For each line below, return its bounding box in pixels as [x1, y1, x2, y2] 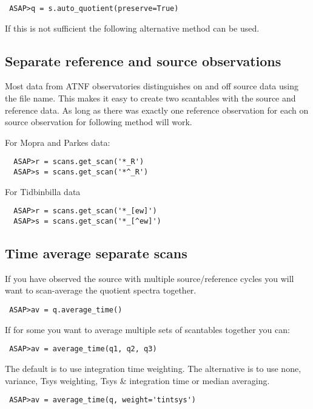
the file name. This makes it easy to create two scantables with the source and [5, 92, 296, 105]
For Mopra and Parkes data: [5, 136, 110, 148]
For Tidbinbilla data [5, 185, 81, 198]
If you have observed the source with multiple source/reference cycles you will [5, 272, 294, 284]
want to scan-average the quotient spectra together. [5, 284, 197, 297]
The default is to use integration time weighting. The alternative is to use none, [5, 362, 301, 374]
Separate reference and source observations [5, 51, 281, 70]
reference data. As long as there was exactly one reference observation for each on [5, 103, 309, 116]
